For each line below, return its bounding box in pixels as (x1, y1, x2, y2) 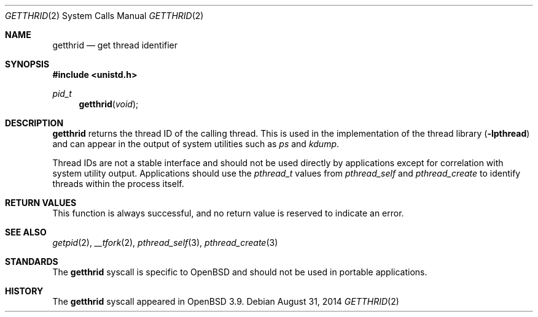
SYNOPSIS (5, 59, 50, 69)
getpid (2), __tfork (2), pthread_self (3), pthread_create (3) (52, 237, 278, 248)
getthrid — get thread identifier (52, 40, 178, 50)
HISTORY (5, 286, 44, 296)
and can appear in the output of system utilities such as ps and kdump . (52, 139, 340, 149)
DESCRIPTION (5, 118, 64, 128)
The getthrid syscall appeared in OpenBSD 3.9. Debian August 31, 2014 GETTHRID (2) (52, 296, 399, 307)
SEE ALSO (5, 227, 47, 237)
